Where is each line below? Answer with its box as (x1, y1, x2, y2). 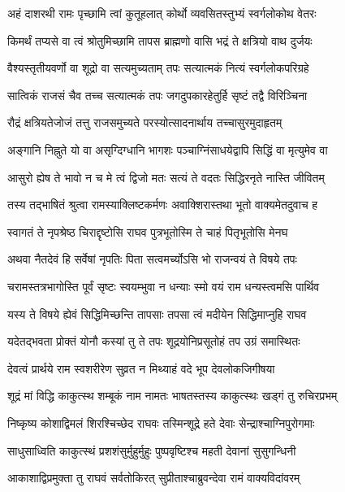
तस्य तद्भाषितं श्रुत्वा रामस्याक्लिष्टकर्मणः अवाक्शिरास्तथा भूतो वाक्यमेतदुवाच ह (7, 196, 318, 213)
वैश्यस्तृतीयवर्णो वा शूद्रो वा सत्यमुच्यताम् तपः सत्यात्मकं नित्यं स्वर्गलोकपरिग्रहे (7, 59, 309, 76)
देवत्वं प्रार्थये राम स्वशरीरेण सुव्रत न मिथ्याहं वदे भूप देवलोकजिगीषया (7, 359, 275, 377)
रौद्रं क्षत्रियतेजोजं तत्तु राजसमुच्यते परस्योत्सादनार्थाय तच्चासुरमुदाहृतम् (7, 114, 282, 131)
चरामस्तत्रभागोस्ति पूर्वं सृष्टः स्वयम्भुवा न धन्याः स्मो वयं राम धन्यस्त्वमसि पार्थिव (7, 277, 320, 294)
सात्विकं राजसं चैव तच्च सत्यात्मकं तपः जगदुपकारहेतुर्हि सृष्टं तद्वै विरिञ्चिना (7, 86, 308, 103)
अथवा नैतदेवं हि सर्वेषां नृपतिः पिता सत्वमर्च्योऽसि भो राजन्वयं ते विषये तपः (7, 250, 297, 268)
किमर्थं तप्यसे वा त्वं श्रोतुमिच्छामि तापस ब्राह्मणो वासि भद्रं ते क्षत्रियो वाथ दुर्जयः (7, 32, 313, 49)
